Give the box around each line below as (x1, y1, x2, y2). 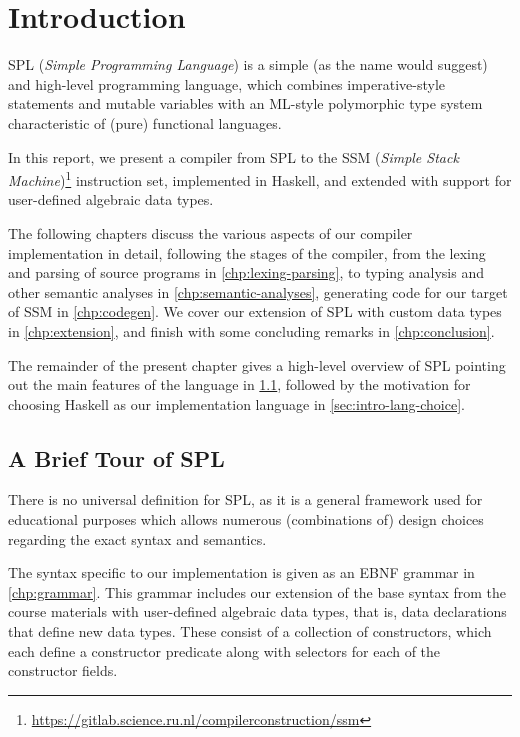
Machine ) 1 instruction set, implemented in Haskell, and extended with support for (8, 167, 512, 190)
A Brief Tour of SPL (8, 442, 225, 473)
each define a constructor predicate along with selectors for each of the (8, 640, 441, 661)
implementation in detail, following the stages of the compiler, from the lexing (8, 242, 486, 263)
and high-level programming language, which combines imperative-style (8, 73, 445, 94)
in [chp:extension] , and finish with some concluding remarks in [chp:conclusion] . (8, 320, 495, 341)
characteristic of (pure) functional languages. (8, 112, 282, 133)
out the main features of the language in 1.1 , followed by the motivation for (8, 374, 471, 395)
